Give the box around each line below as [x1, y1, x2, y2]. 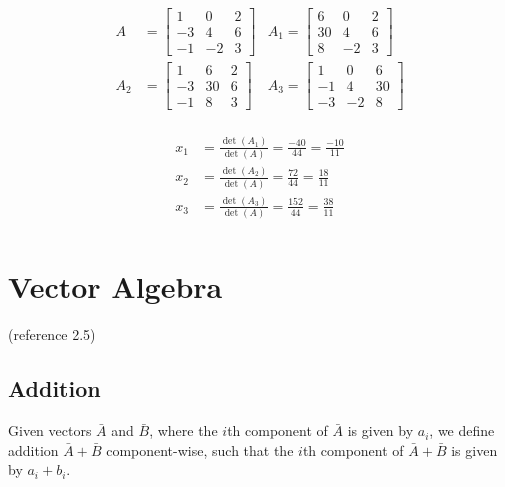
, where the [149, 420, 218, 441]
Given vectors [8, 420, 92, 441]
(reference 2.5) [8, 324, 96, 345]
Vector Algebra [8, 266, 223, 307]
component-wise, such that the [106, 439, 294, 460]
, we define [429, 420, 495, 441]
